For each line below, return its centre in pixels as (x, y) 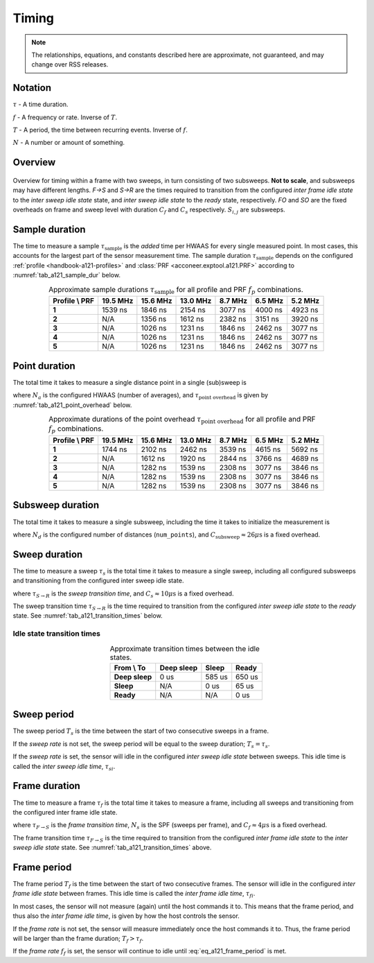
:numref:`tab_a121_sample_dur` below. (67, 275)
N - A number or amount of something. (69, 143)
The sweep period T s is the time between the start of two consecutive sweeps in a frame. (141, 732)
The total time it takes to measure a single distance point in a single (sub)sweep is (130, 382)
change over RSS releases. (70, 64)
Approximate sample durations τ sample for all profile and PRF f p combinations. (176, 290)
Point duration (44, 366)
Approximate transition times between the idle (185, 648)
